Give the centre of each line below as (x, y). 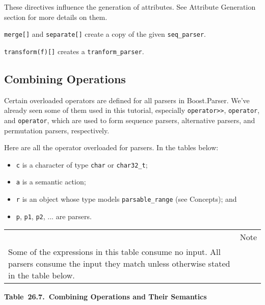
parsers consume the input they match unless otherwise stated (119, 264)
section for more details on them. (56, 17)
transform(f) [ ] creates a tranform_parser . (74, 51)
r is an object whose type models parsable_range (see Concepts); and (126, 199)
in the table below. (42, 275)
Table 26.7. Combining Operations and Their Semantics (105, 297)
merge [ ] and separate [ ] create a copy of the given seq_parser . (105, 34)
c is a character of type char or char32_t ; (82, 164)
